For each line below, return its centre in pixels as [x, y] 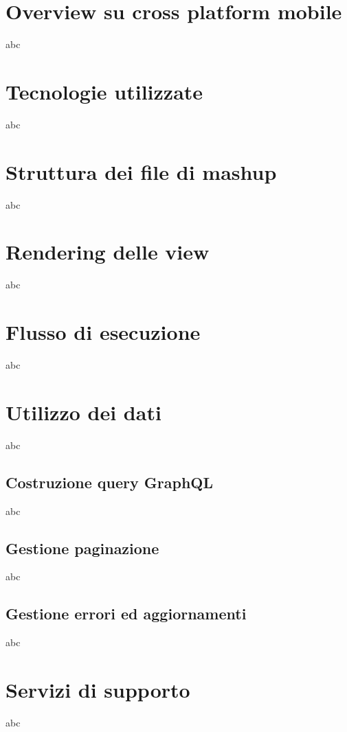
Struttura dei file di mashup [141, 171]
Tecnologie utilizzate [104, 91]
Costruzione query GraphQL [110, 482]
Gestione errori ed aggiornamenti [126, 614]
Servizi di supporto [98, 689]
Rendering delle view [108, 252]
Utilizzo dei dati [83, 412]
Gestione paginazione [82, 548]
